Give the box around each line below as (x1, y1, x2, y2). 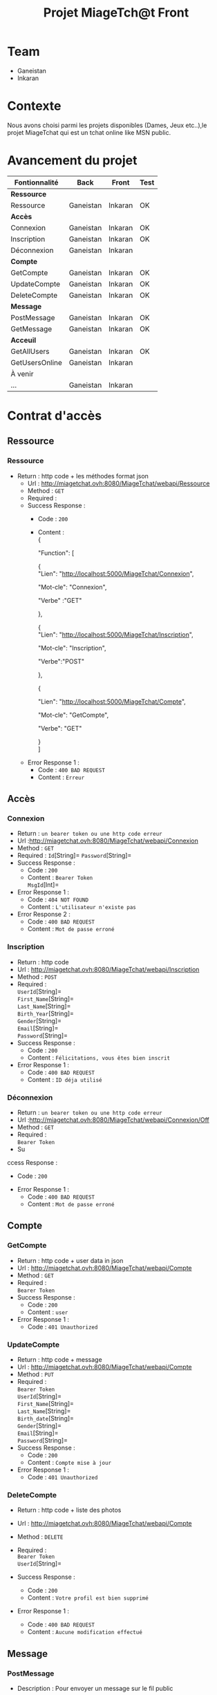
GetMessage (10, 324, 53, 333)
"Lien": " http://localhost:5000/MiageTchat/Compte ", (37, 697, 187, 706)
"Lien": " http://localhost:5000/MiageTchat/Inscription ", (37, 630, 194, 639)
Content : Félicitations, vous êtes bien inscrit (27, 1053, 171, 1062)
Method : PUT (17, 1370, 54, 1378)
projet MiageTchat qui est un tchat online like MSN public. (7, 128, 171, 136)
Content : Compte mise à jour (27, 1458, 112, 1466)
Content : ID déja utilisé (27, 1075, 102, 1083)
